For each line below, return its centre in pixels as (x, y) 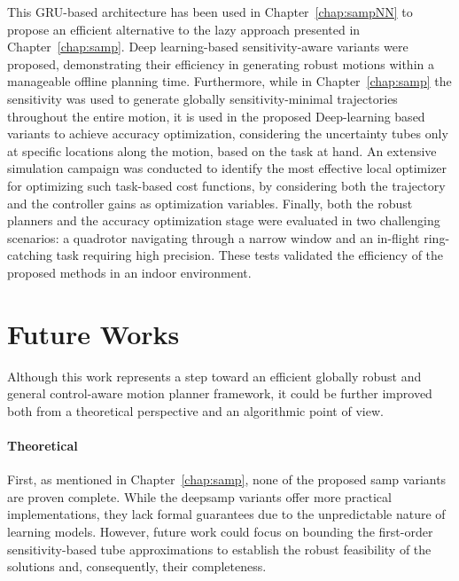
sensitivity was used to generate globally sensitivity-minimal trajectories (202, 98)
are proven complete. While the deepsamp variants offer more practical (199, 496)
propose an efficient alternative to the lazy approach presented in (184, 29)
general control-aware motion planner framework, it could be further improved (220, 393)
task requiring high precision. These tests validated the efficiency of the (250, 255)
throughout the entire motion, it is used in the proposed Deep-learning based (216, 116)
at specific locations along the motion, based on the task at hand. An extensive (222, 150)
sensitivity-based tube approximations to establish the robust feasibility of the (219, 549)
